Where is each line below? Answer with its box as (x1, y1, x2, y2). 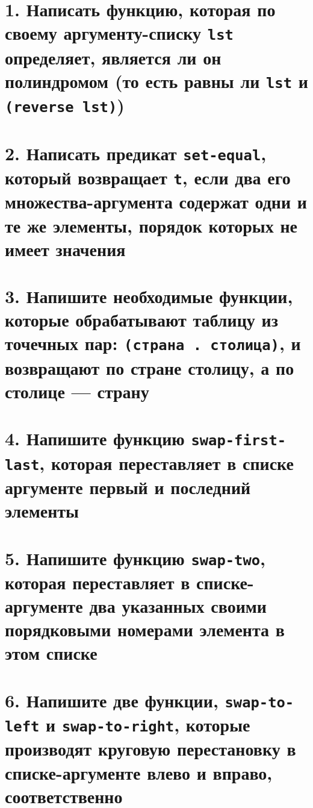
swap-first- (191, 432, 287, 449)
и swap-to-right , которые (46, 712, 250, 737)
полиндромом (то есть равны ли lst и (5, 68, 308, 93)
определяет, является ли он (5, 45, 222, 69)
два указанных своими (89, 593, 267, 618)
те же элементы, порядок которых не (5, 213, 297, 237)
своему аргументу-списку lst (5, 20, 234, 45)
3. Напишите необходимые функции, (5, 284, 293, 308)
